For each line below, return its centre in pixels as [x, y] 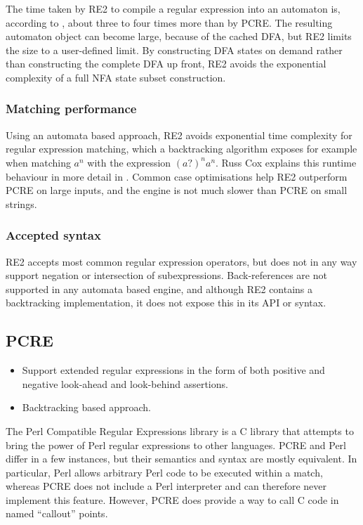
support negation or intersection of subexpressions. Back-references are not [166, 275]
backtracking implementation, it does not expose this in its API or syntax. [166, 303]
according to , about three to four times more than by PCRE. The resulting [169, 22]
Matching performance [71, 109]
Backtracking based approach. [86, 407]
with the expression [129, 162]
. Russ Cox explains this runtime [286, 162]
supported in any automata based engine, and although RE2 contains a [159, 289]
